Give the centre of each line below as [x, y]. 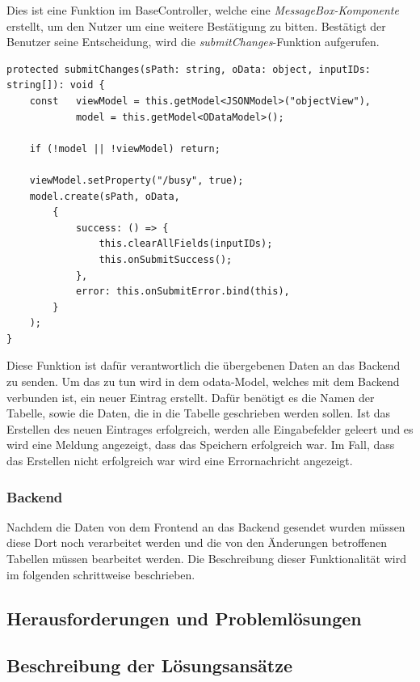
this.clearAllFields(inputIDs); [186, 244]
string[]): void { [56, 85]
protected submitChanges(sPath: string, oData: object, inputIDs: [189, 69]
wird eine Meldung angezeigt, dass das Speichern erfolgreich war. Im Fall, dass [201, 445]
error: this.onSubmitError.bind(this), [183, 292]
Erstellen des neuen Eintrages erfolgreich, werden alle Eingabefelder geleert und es [210, 428]
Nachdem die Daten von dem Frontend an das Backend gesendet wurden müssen [206, 526]
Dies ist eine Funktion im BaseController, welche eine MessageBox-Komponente [203, 10]
